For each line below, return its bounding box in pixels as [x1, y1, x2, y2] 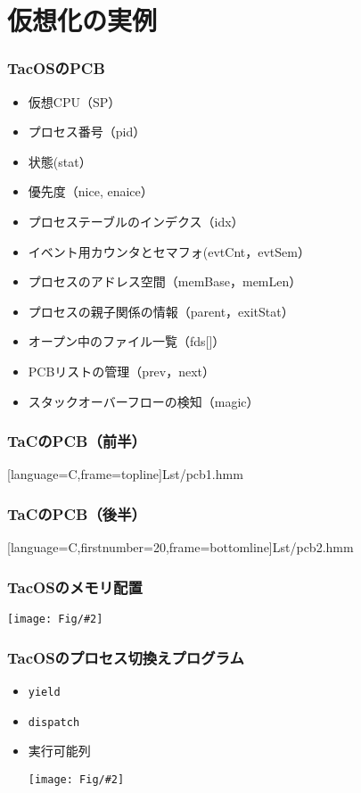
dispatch [28, 715, 80, 729]
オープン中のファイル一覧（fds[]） [28, 332, 226, 351]
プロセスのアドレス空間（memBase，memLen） [28, 272, 302, 291]
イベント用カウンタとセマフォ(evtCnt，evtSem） [28, 242, 310, 260]
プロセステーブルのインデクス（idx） [28, 211, 244, 230]
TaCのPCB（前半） [7, 430, 146, 452]
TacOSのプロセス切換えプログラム [7, 646, 244, 668]
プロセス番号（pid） [28, 122, 146, 141]
